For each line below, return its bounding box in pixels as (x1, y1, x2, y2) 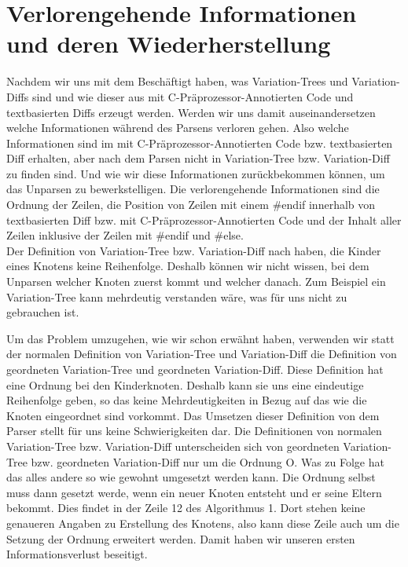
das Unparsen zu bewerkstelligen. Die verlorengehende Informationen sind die (6, 181, 380, 197)
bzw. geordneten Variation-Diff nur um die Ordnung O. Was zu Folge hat (31, 453, 384, 470)
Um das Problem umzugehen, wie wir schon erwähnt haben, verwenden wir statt (6, 330, 395, 346)
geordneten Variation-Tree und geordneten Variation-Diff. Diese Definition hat (6, 361, 384, 377)
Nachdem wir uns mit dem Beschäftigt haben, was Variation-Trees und (6, 73, 348, 90)
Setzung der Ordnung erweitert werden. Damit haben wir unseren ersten (6, 530, 355, 547)
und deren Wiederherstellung (6, 27, 331, 60)
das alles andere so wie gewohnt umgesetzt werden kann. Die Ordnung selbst (6, 469, 376, 485)
